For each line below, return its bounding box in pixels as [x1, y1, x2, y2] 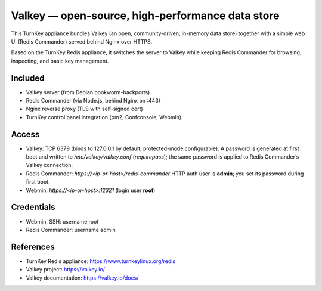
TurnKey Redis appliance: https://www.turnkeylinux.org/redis [26, 257, 176, 265]
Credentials [11, 202, 55, 212]
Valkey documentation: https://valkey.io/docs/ [26, 274, 139, 281]
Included [11, 73, 45, 83]
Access [11, 129, 40, 140]
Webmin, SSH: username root [26, 218, 99, 225]
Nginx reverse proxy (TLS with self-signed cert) [26, 105, 143, 113]
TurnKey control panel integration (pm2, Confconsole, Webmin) [26, 113, 182, 120]
